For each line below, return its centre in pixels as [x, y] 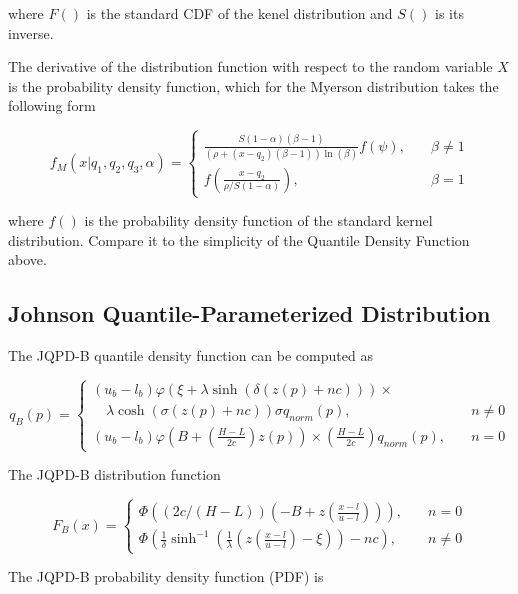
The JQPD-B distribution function [114, 474]
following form [52, 105]
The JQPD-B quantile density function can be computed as [190, 355]
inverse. [31, 32]
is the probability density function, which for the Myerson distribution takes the [253, 85]
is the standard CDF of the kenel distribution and [239, 13]
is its [449, 13]
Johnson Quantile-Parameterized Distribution [249, 313]
